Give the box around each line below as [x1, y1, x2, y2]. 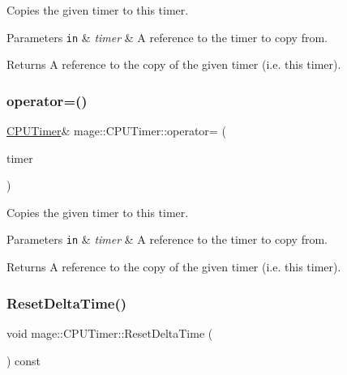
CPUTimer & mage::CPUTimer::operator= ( [6, 122, 226, 139]
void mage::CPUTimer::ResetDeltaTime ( [6, 324, 213, 341]
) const [6, 352, 41, 369]
